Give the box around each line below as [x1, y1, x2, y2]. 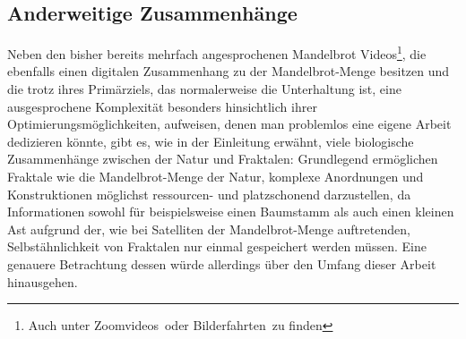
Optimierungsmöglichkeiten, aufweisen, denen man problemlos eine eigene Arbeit [7, 114, 452, 133]
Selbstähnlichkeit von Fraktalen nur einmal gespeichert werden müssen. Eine [7, 237, 427, 256]
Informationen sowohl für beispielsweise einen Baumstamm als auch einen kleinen [7, 202, 454, 221]
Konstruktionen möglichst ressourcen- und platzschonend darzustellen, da [7, 184, 411, 203]
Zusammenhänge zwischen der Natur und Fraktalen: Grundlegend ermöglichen [7, 149, 438, 168]
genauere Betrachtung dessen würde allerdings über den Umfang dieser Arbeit [7, 254, 436, 273]
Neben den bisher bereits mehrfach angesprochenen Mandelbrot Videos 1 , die [7, 42, 427, 63]
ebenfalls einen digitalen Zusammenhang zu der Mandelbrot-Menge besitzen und [7, 62, 450, 81]
